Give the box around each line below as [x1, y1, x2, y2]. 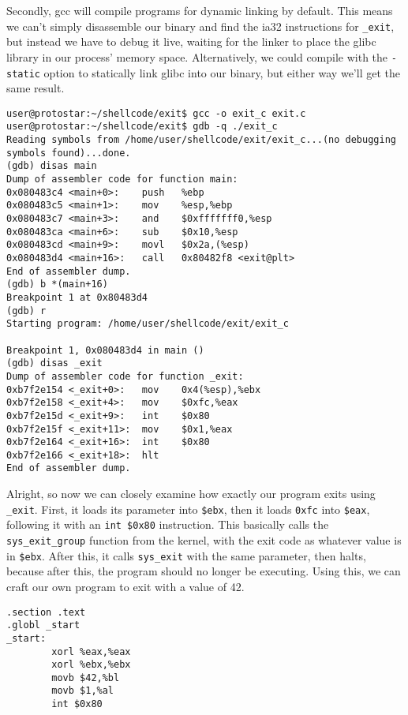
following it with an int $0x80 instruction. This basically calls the [6, 516, 329, 533]
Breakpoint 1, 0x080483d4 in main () [6, 344, 204, 356]
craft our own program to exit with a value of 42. [6, 578, 245, 594]
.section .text [6, 606, 86, 618]
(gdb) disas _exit [6, 357, 103, 369]
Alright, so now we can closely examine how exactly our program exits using [6, 485, 376, 502]
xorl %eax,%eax [51, 646, 131, 657]
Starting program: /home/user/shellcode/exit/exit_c [6, 318, 289, 330]
